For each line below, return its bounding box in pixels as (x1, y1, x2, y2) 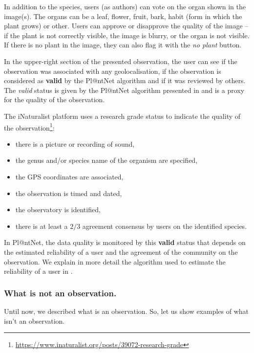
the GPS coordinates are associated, (15, 171, 124, 181)
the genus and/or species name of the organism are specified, (15, 155, 198, 165)
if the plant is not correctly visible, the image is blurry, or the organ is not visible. (4, 30, 250, 40)
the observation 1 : (4, 121, 55, 132)
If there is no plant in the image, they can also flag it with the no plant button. (4, 40, 242, 50)
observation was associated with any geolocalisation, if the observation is (4, 66, 221, 76)
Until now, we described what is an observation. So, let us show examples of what (4, 306, 249, 316)
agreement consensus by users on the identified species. (82, 221, 247, 231)
